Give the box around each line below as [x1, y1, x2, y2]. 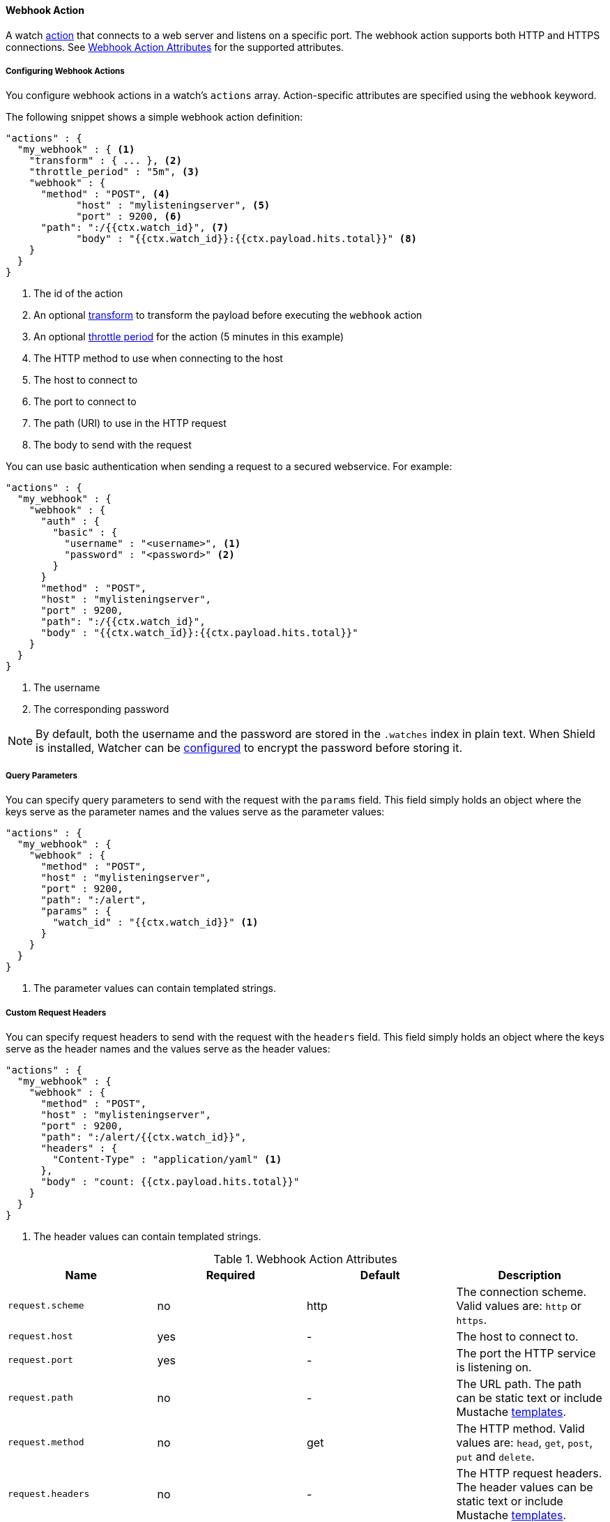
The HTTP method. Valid [456, 1421, 585, 1436]
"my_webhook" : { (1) [17, 144, 135, 156]
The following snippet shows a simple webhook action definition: [6, 111, 303, 123]
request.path [8, 1392, 73, 1403]
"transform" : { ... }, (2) [29, 155, 182, 167]
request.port [8, 1355, 73, 1366]
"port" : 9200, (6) [76, 211, 182, 223]
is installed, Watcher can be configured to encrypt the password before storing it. [36, 741, 463, 755]
